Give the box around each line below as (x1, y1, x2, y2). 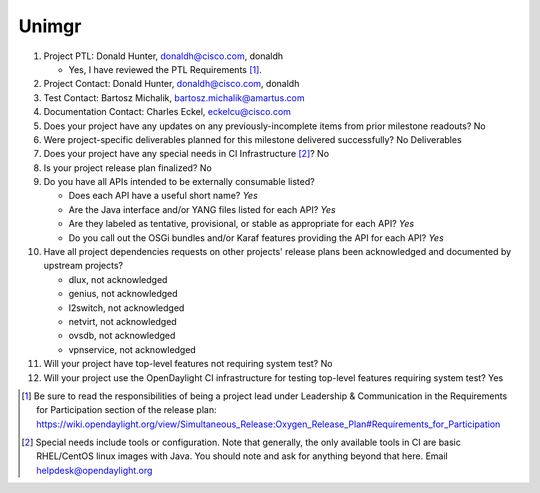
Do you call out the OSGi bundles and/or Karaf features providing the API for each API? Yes (68, 231, 444, 244)
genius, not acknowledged (68, 288, 179, 300)
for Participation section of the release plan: (36, 404, 217, 416)
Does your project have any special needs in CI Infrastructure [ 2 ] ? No (43, 148, 330, 160)
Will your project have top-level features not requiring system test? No (43, 358, 333, 370)
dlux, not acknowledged (68, 273, 168, 285)
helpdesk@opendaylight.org (36, 464, 153, 476)
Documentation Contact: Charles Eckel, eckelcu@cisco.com (43, 106, 292, 118)
